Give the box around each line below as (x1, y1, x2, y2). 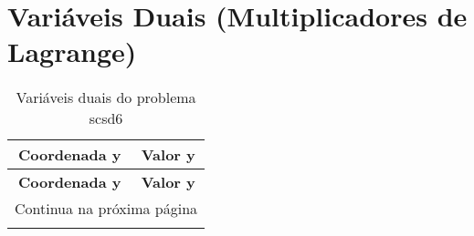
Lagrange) (7, 33, 137, 70)
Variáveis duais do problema (16, 87, 196, 108)
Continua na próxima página (15, 198, 198, 220)
